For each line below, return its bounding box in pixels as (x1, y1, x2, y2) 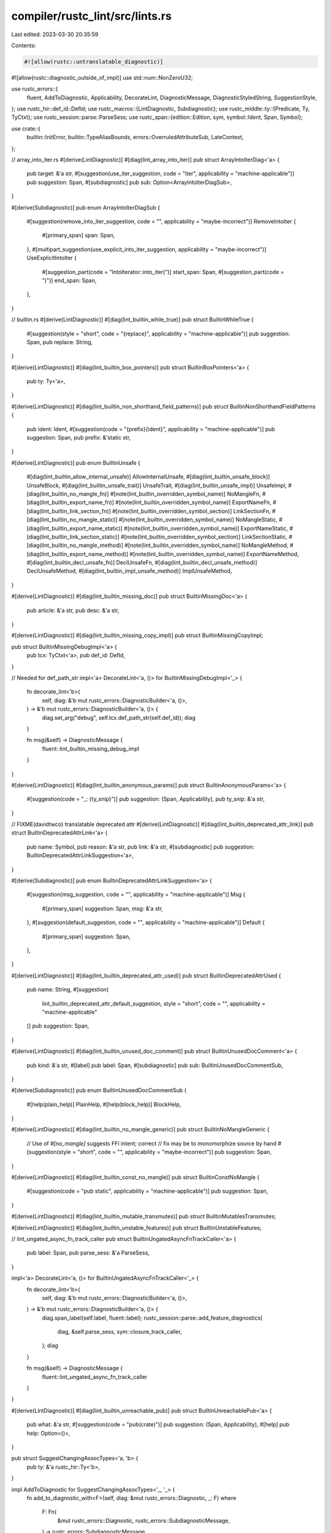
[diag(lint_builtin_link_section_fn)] (26, 507, 112, 514)
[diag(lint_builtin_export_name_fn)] (26, 499, 115, 506)
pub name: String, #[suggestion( (26, 986, 109, 993)
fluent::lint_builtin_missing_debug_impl (42, 745, 140, 752)
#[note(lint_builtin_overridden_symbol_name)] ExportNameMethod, (129, 550, 299, 557)
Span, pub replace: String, (26, 338, 93, 346)
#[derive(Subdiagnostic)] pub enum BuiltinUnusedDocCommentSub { (11, 1087, 187, 1094)
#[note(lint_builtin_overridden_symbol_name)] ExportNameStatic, (123, 524, 288, 532)
